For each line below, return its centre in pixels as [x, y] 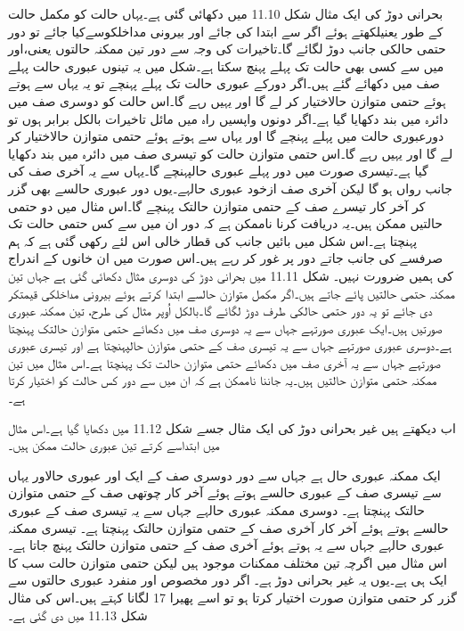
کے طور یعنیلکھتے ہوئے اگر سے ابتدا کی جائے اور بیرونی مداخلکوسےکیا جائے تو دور [226, 31]
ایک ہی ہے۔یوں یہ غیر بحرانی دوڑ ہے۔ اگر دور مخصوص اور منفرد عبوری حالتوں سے [228, 580]
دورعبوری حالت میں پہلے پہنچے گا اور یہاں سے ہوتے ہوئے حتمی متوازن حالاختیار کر [226, 136]
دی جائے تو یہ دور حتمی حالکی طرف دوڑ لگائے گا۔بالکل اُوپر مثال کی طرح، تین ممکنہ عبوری [220, 311]
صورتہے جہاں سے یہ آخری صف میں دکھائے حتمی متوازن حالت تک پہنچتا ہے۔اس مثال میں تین [224, 362]
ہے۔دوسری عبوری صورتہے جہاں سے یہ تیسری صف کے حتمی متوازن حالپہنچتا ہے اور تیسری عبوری [230, 345]
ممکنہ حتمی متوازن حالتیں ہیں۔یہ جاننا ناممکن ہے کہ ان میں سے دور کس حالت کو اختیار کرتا [223, 380]
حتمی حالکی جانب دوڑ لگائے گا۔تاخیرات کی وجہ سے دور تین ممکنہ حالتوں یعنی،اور [227, 49]
